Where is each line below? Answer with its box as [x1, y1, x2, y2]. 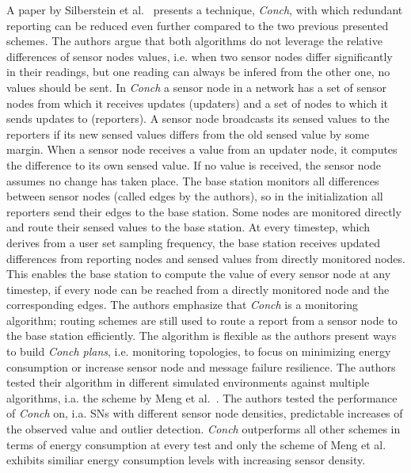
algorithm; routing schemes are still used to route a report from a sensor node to [6, 311, 398, 328]
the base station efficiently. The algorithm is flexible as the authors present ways [6, 327, 397, 344]
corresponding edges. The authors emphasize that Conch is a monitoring [6, 296, 359, 313]
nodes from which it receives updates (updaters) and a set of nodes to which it [6, 94, 389, 111]
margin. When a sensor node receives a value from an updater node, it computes [6, 141, 398, 158]
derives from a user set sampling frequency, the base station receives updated [6, 234, 381, 250]
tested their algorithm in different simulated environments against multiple [6, 374, 370, 391]
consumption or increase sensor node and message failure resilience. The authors [6, 358, 396, 375]
